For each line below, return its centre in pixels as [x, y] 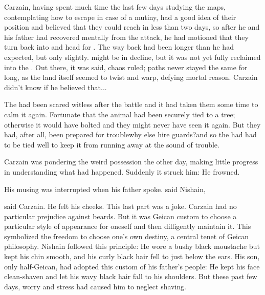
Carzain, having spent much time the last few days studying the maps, [115, 7]
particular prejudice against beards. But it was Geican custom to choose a [120, 216]
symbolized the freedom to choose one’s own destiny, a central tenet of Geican [126, 236]
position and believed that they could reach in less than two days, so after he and [132, 27]
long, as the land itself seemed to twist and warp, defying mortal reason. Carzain [131, 77]
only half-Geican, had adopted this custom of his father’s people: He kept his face [132, 266]
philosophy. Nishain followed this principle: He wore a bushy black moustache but [132, 246]
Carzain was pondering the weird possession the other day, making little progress [131, 162]
